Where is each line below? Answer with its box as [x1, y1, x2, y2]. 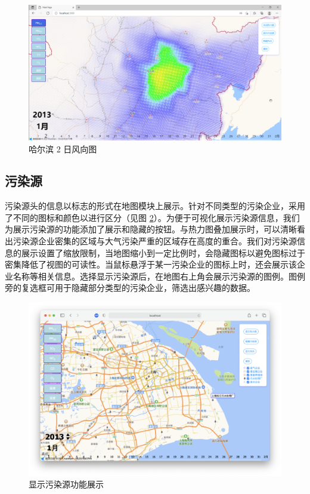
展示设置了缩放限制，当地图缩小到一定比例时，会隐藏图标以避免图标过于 [21, 246, 305, 259]
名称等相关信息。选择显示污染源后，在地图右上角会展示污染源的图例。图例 [13, 269, 305, 282]
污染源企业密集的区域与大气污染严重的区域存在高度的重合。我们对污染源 [13, 235, 297, 247]
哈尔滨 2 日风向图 [29, 142, 97, 155]
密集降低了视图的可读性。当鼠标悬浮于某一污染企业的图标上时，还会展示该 [5, 258, 297, 271]
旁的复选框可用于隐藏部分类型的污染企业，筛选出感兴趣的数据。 [5, 281, 255, 294]
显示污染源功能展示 [29, 478, 104, 490]
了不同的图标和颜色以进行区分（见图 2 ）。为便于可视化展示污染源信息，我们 [5, 211, 300, 223]
